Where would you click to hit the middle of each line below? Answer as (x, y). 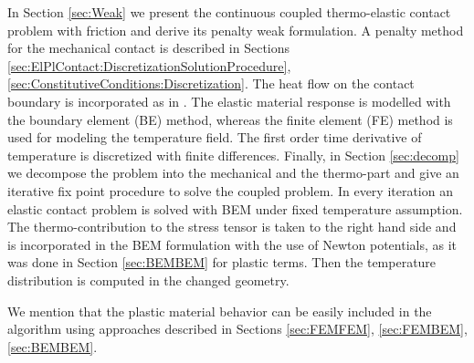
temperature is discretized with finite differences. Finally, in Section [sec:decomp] (233, 155)
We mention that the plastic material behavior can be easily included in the (220, 311)
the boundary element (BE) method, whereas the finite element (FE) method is (230, 119)
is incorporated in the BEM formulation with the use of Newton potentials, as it (232, 244)
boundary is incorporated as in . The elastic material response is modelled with (229, 101)
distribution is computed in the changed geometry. (148, 280)
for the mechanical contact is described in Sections (149, 48)
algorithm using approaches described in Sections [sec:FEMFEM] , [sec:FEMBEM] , (237, 329)
